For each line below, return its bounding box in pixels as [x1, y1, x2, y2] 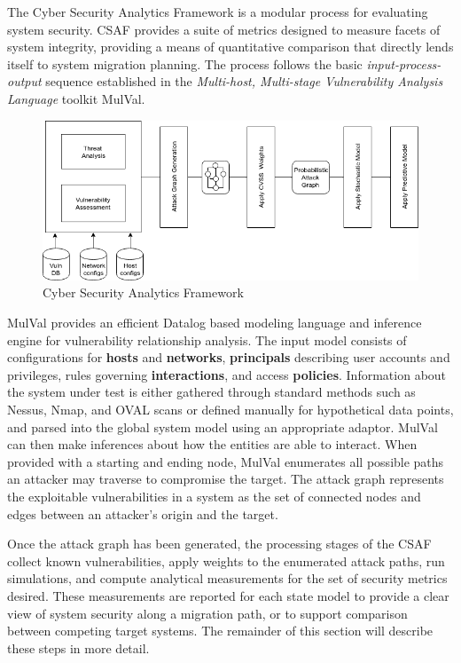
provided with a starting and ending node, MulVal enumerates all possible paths [7, 452, 444, 470]
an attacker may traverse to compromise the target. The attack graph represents [7, 470, 444, 488]
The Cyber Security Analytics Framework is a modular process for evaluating [7, 3, 428, 20]
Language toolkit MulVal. [7, 89, 145, 107]
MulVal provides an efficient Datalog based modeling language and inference [7, 313, 422, 331]
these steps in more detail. [7, 638, 150, 657]
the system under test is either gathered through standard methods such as [7, 383, 416, 401]
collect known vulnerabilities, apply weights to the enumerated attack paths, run [7, 551, 445, 570]
